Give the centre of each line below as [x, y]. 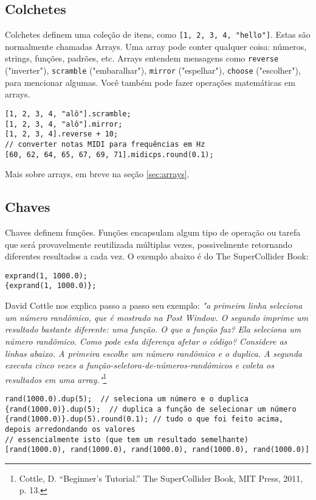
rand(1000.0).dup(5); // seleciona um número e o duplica [127, 399]
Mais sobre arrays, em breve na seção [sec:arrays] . [97, 174]
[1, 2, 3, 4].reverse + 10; [62, 134]
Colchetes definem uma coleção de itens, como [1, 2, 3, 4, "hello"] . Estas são [158, 34]
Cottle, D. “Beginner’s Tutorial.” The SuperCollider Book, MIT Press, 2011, [161, 478]
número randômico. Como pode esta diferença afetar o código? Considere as [146, 341]
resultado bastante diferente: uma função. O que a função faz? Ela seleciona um [153, 329]
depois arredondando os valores [70, 429]
